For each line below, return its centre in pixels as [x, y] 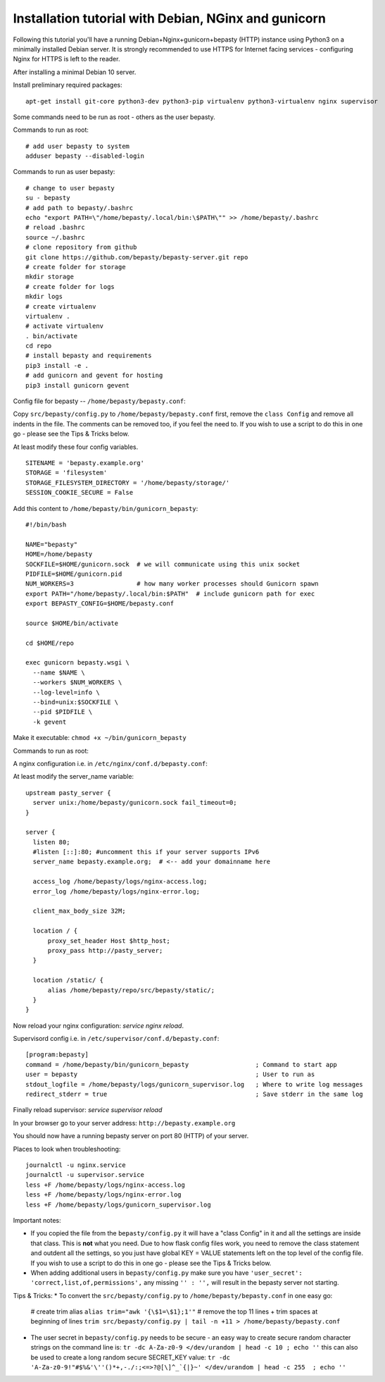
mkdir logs [44, 297]
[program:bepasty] [57, 1055]
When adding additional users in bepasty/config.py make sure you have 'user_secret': [166, 1273]
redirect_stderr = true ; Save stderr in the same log [195, 1094]
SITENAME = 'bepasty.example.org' [85, 463]
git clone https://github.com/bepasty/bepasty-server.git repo [137, 257]
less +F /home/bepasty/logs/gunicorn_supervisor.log [118, 1204]
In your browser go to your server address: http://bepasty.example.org [124, 1123]
